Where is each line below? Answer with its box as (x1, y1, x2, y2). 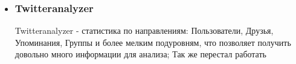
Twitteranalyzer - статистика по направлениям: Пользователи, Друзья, (14, 24, 274, 37)
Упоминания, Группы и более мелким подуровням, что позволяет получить (14, 36, 291, 48)
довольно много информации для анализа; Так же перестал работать (14, 48, 266, 60)
